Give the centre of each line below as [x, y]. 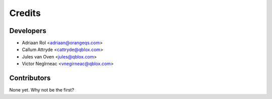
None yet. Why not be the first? [42, 90]
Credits [25, 13]
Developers [28, 31]
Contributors [30, 78]
